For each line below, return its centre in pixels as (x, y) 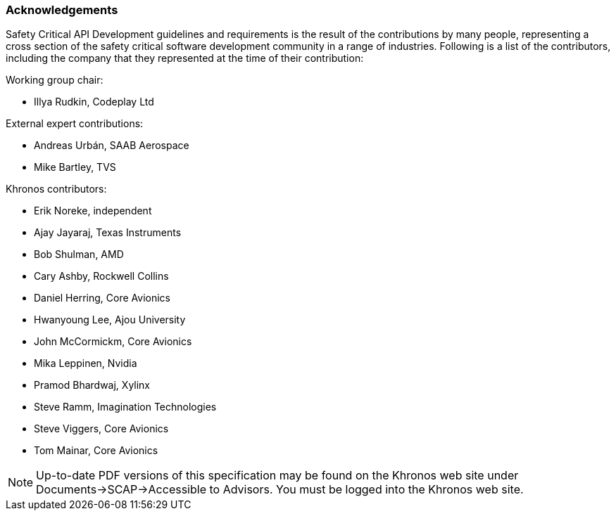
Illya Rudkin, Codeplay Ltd (94, 102)
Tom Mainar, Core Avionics (96, 451)
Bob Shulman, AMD (79, 254)
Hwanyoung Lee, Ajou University (110, 320)
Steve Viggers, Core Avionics (101, 429)
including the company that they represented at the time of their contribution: (185, 58)
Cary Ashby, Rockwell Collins (101, 276)
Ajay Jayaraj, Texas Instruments (108, 233)
